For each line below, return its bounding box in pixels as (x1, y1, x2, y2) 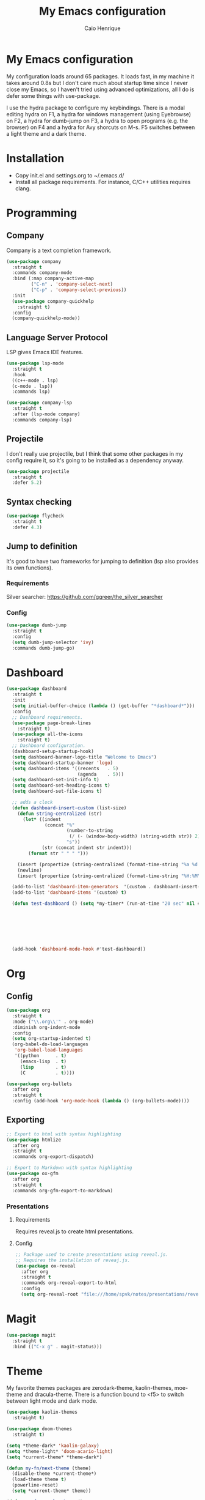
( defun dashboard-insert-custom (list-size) (12, 804, 127, 811)
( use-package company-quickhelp (12, 298, 95, 304)
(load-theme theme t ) (12, 1476, 67, 1483)
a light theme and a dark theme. (6, 130, 87, 137)
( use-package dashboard (6, 686, 67, 692)
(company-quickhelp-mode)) (12, 315, 81, 322)
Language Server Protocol (6, 332, 108, 343)
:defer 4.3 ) (12, 524, 43, 530)
